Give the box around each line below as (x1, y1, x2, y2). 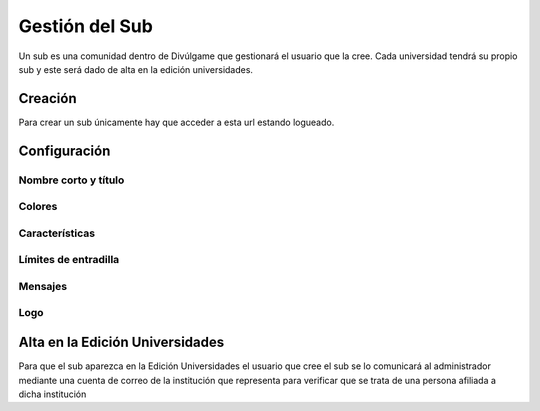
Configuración (18, 142, 111, 159)
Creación (18, 90, 77, 107)
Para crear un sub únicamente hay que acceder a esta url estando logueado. (18, 116, 335, 128)
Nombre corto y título (18, 173, 125, 187)
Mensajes (18, 279, 68, 293)
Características (18, 226, 95, 240)
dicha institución (18, 388, 87, 400)
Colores (18, 200, 58, 214)
